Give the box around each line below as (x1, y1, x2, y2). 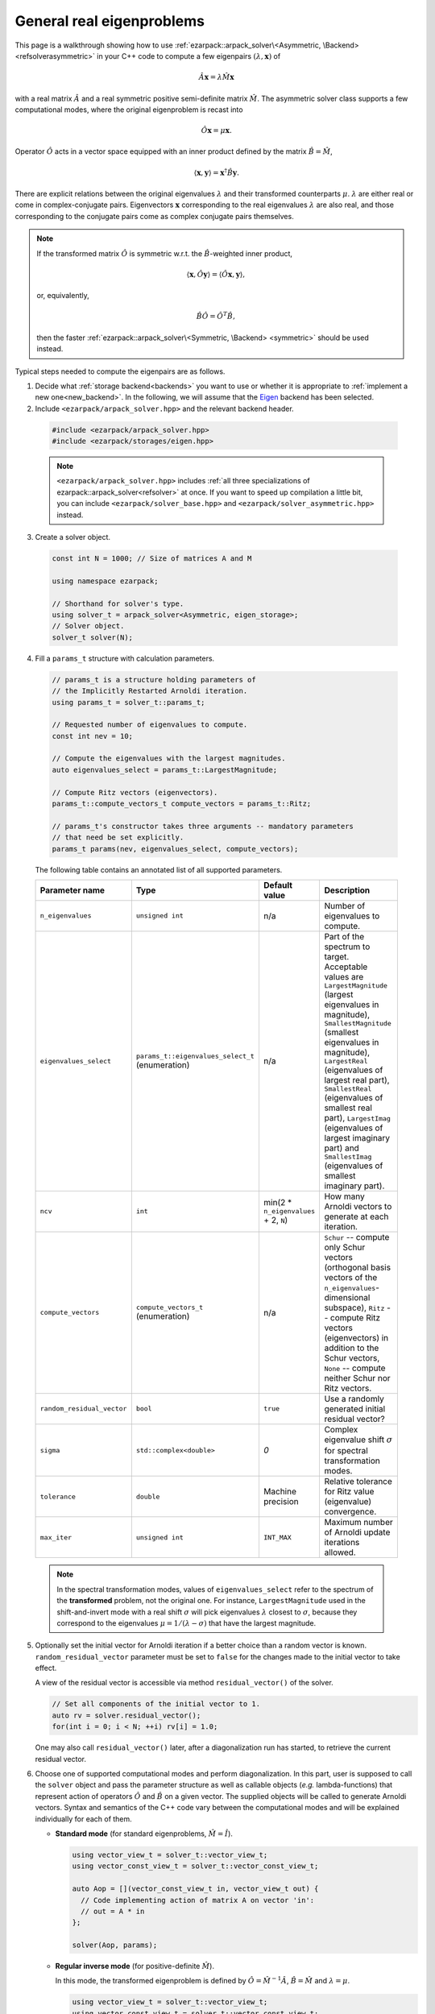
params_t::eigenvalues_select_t (135, 1051, 255, 1060)
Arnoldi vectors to (324, 1200, 392, 1212)
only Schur (324, 1241, 366, 1253)
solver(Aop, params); (72, 1941, 158, 1950)
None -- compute (324, 1362, 386, 1374)
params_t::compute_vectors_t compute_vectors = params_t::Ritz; (52, 799, 312, 809)
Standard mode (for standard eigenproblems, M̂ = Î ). (55, 1829, 234, 1838)
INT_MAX (263, 1533, 292, 1542)
